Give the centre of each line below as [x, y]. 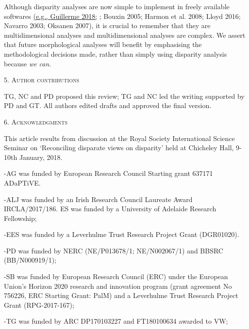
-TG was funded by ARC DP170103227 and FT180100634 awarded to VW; [116, 321]
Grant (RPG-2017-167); [39, 305]
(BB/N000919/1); [30, 260]
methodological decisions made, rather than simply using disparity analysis [116, 54]
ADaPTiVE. [22, 182]
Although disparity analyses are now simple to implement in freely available [117, 6]
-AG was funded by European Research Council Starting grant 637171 [108, 173]
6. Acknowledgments [36, 121]
